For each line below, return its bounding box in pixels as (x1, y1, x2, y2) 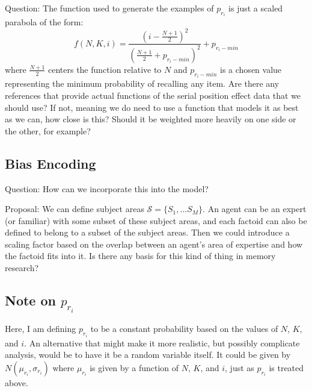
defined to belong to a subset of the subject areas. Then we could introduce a (5, 226, 290, 239)
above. (5, 376, 28, 389)
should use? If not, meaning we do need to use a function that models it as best (5, 101, 299, 113)
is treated (269, 361, 304, 374)
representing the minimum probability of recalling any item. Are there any (5, 77, 280, 90)
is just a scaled (228, 2, 283, 14)
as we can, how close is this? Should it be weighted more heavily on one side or (5, 113, 296, 125)
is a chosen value (220, 63, 282, 75)
